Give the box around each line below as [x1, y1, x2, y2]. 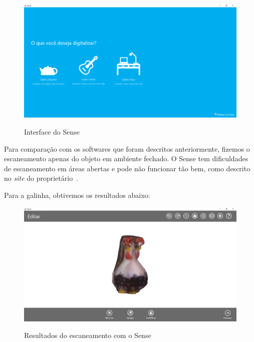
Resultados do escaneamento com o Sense [24, 330, 151, 340]
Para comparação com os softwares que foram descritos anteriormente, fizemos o [4, 143, 250, 154]
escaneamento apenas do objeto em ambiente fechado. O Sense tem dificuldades [4, 153, 248, 164]
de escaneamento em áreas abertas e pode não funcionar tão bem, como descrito [4, 163, 250, 173]
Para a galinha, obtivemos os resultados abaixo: [4, 190, 150, 200]
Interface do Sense [24, 127, 80, 137]
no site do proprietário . [4, 173, 79, 183]
